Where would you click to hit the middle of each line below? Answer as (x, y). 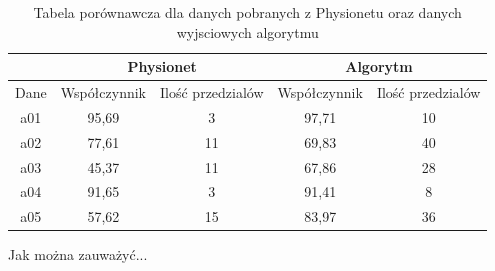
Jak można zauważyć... (78, 254)
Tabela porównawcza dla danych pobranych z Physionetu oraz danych (247, 12)
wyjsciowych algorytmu (247, 31)
